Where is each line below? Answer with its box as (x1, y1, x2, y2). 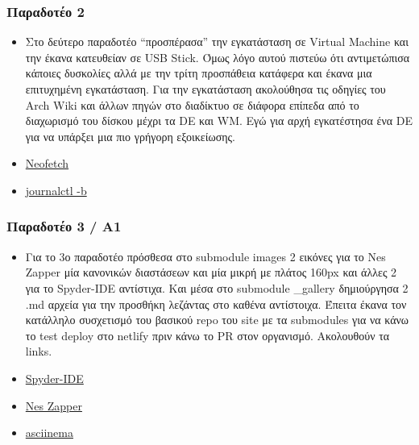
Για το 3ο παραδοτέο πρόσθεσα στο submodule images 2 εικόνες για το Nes (25, 247, 386, 264)
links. (25, 343, 52, 360)
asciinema (25, 424, 73, 441)
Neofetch (25, 155, 69, 172)
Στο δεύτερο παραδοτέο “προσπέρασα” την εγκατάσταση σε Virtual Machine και (25, 33, 409, 50)
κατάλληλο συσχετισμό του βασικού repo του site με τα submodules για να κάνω (25, 311, 409, 328)
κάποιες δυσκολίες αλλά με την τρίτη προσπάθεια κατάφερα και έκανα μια (25, 64, 372, 81)
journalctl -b (25, 181, 87, 198)
